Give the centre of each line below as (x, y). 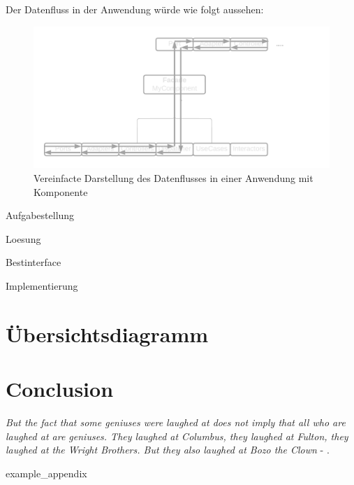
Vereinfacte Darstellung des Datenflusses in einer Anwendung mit (174, 178)
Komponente (61, 191)
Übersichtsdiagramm (107, 333)
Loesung (23, 238)
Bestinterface (34, 262)
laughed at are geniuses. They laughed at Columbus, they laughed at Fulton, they (177, 436)
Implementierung (42, 286)
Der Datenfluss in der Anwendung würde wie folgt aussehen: (135, 9)
